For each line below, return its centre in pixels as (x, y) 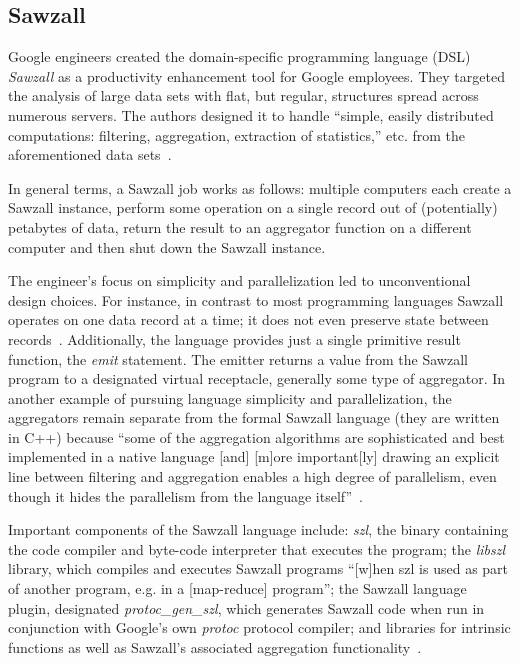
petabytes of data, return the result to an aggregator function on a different (240, 226)
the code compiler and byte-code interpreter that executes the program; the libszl (257, 548)
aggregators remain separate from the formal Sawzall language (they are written (254, 417)
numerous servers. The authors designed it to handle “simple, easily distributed (251, 114)
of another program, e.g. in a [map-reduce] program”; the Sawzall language (237, 588)
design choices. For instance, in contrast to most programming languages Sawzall (256, 299)
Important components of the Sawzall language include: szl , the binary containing (258, 529)
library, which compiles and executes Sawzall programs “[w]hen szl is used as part (258, 568)
